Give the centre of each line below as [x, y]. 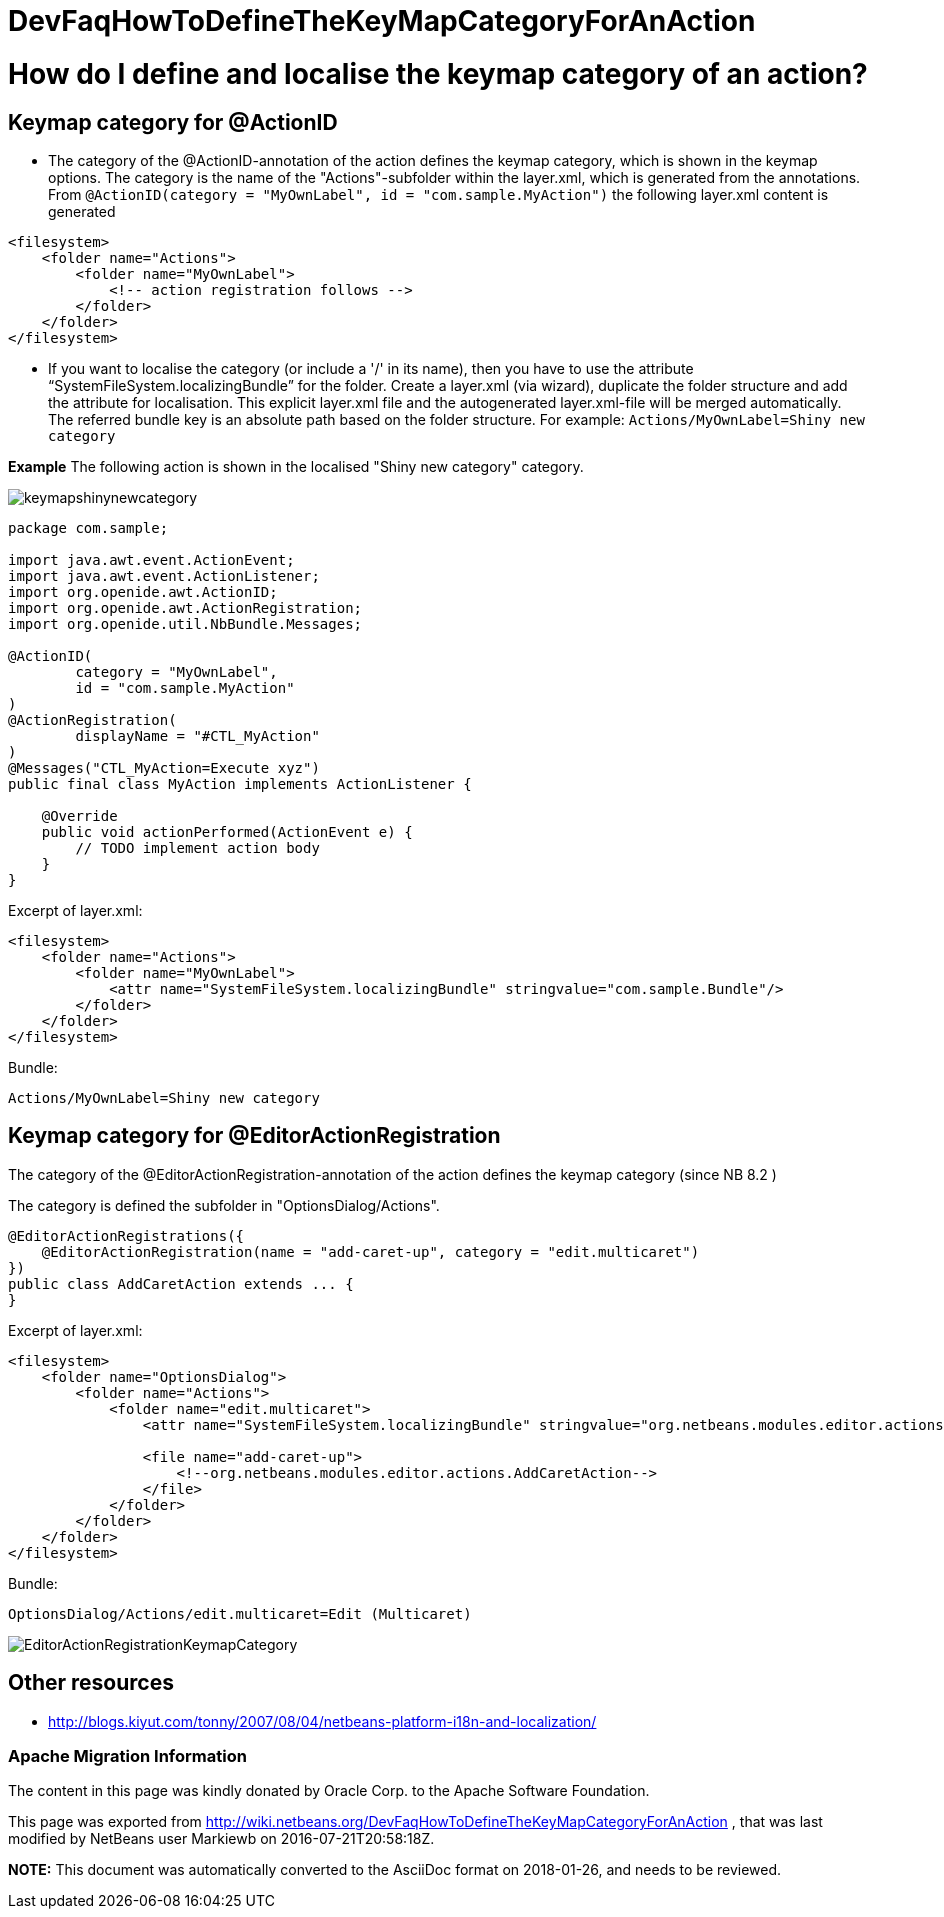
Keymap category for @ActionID [173, 122]
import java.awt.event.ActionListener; [164, 575]
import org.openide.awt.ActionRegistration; [185, 607]
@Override [79, 815]
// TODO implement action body [197, 847]
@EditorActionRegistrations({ [126, 1235]
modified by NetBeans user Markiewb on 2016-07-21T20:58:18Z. [221, 1839]
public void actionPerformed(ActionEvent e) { [227, 831]
